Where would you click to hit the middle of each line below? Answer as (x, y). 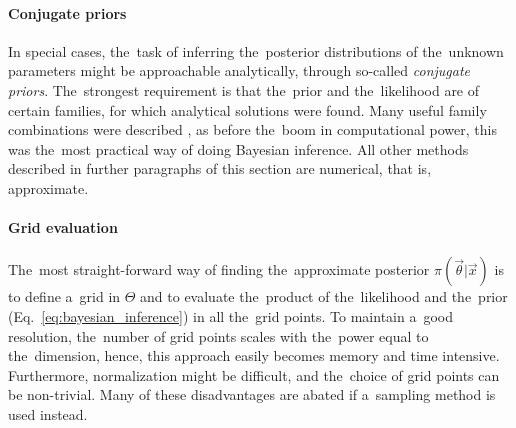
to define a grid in (64, 296)
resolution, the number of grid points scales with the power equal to (218, 335)
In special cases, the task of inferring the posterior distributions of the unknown (256, 50)
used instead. (48, 413)
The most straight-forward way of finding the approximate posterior (219, 269)
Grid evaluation (63, 227)
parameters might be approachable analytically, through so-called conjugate (239, 70)
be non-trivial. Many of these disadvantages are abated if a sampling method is (252, 394)
